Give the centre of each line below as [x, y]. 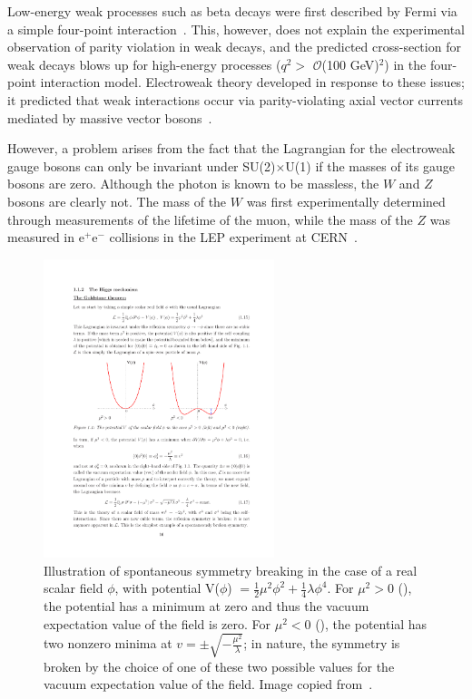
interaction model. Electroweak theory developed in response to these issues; [253, 82]
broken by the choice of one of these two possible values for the [219, 666]
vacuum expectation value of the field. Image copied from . [208, 684]
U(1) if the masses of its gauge [370, 165]
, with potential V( [167, 588]
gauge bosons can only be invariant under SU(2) [142, 165]
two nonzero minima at [108, 643]
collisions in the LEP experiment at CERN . [233, 237]
